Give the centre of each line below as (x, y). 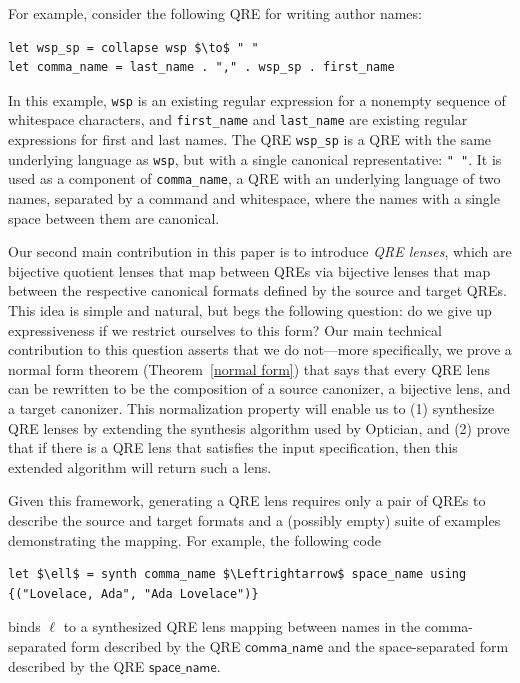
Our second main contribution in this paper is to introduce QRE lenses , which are (260, 251)
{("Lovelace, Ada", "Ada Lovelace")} (133, 593)
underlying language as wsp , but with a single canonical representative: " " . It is (255, 158)
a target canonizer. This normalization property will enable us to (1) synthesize (251, 408)
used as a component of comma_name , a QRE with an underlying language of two (254, 178)
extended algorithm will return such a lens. (140, 466)
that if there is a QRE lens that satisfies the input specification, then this (233, 447)
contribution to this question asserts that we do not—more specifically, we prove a (260, 349)
